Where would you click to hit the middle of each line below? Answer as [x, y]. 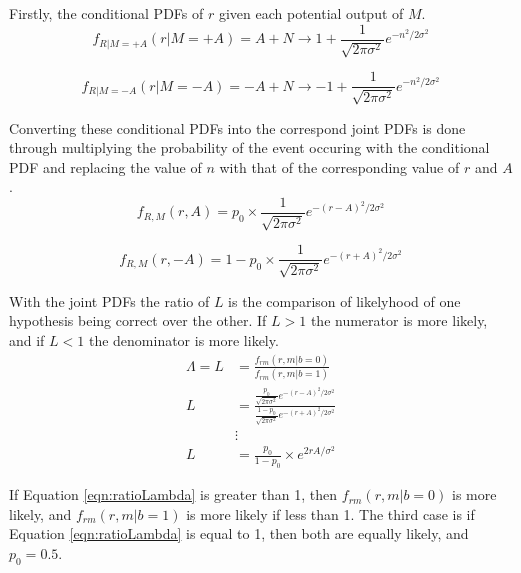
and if [27, 339]
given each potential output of [311, 13]
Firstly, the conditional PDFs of [106, 13]
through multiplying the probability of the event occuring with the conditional [249, 147]
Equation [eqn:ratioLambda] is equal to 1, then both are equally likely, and [239, 533]
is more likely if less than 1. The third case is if [330, 513]
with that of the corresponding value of [339, 166]
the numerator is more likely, [399, 320]
